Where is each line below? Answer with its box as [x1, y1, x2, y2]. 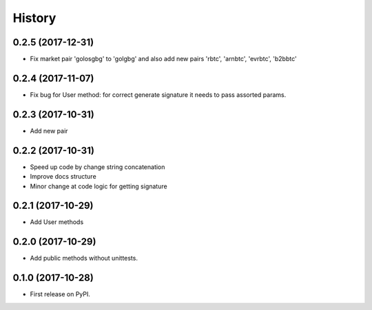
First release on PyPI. [30, 290, 91, 298]
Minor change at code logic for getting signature [30, 182, 168, 190]
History [12, 10, 56, 25]
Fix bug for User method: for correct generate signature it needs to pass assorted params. [30, 90, 287, 99]
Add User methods [30, 218, 84, 226]
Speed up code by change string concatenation [30, 162, 165, 171]
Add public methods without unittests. [30, 254, 138, 263]
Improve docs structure [30, 173, 96, 181]
